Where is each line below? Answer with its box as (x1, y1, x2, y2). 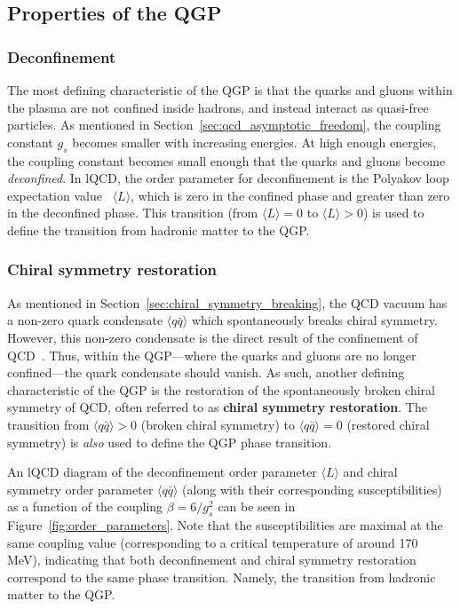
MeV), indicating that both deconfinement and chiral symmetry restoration (7, 550, 416, 569)
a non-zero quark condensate (7, 311, 163, 329)
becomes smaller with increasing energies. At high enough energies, (72, 132, 437, 151)
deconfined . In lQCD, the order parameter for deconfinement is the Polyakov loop (7, 169, 449, 187)
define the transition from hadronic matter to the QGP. (7, 220, 310, 239)
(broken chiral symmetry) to (140, 415, 295, 433)
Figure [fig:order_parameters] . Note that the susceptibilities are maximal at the (7, 516, 443, 534)
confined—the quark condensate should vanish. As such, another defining (7, 363, 405, 382)
